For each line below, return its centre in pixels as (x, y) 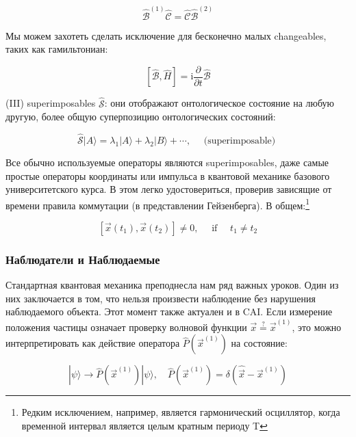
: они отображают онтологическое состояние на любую (219, 103)
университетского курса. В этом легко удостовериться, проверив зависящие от (169, 189)
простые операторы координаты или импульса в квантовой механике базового (168, 175)
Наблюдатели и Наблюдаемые (83, 259)
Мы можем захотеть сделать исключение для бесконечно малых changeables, (166, 35)
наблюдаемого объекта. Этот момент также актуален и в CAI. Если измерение (169, 312)
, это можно (317, 327)
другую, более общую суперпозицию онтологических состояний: (141, 117)
